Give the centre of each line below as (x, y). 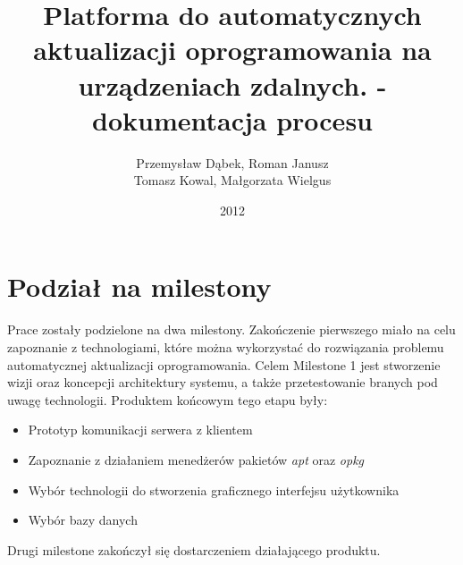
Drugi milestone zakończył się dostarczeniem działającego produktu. (194, 549)
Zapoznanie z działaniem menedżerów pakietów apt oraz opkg (196, 459)
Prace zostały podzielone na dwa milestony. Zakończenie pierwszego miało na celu (231, 329)
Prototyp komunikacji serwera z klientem (140, 430)
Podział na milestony (139, 287)
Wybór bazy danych (83, 520)
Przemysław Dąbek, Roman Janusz (232, 162)
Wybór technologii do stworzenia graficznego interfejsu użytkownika (214, 489)
